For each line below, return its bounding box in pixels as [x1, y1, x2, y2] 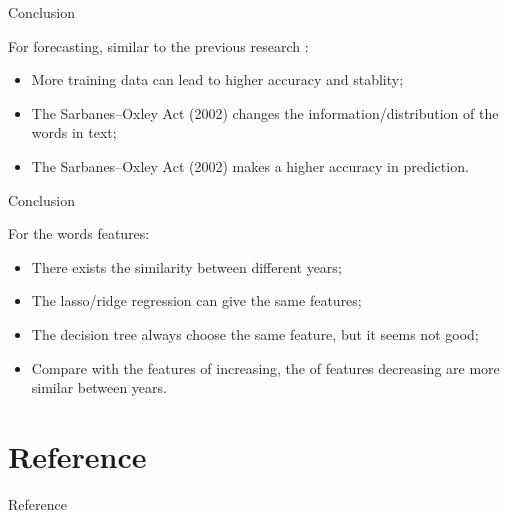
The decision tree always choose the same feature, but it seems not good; [31, 323, 479, 344]
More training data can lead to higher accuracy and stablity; [31, 69, 404, 90]
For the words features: [8, 223, 150, 244]
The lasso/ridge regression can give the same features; [31, 290, 362, 311]
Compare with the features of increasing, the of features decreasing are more [31, 357, 500, 378]
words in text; [31, 122, 117, 143]
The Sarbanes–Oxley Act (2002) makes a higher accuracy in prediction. [31, 155, 469, 176]
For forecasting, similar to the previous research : [8, 35, 309, 56]
